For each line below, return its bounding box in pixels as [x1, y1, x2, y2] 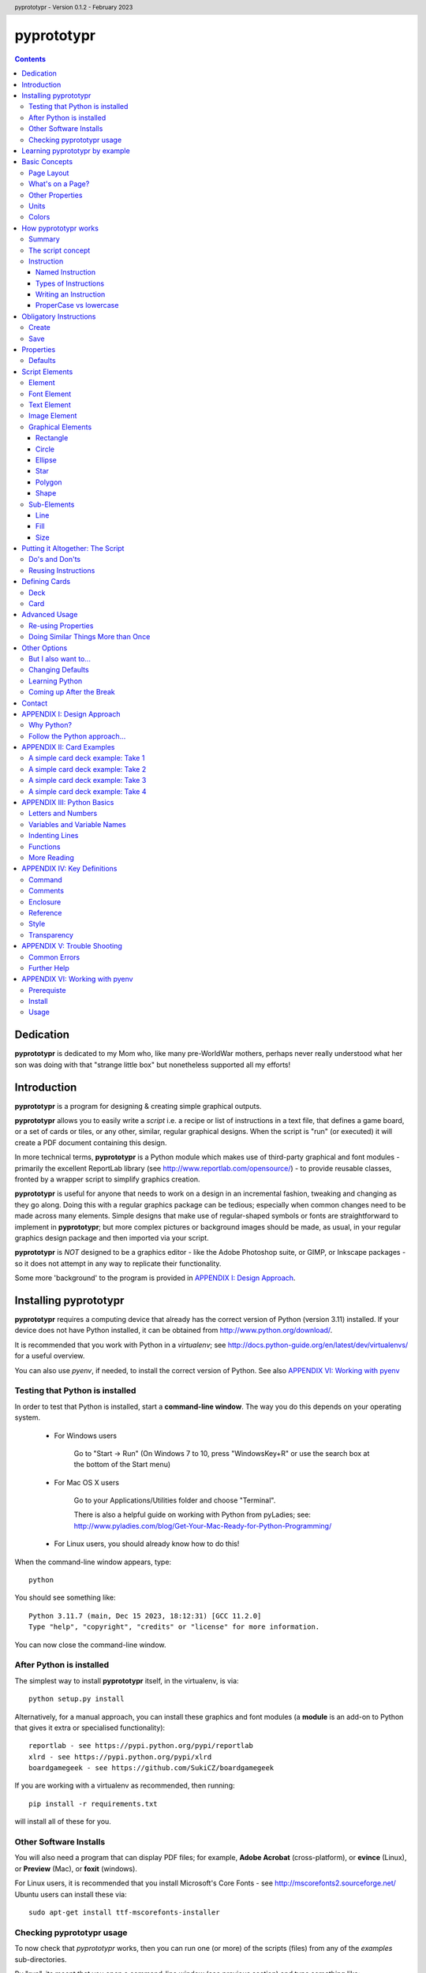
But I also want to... [28, 653, 91, 663]
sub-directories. [14, 1954, 67, 1964]
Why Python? [28, 721, 73, 730]
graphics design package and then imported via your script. [14, 1233, 209, 1242]
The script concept [28, 245, 91, 255]
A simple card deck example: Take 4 [28, 786, 147, 796]
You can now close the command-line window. [14, 1640, 166, 1649]
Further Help [28, 963, 70, 972]
